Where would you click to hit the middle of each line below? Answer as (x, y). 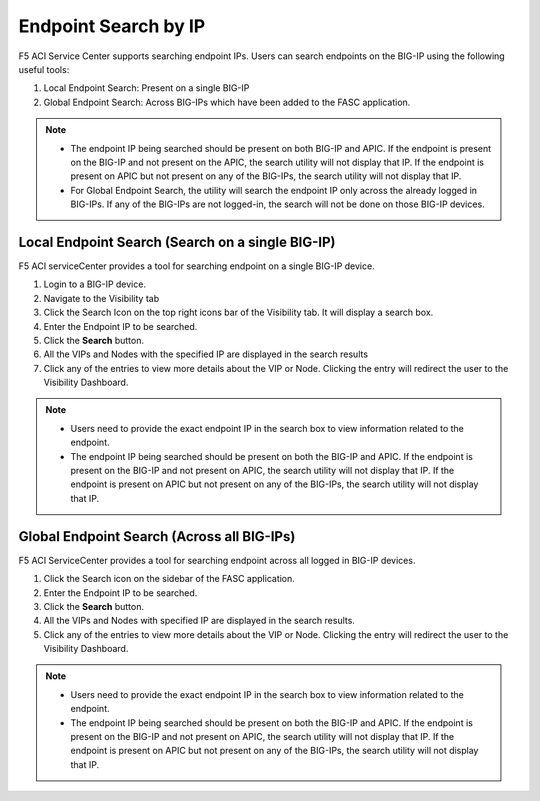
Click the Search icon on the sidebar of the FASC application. (169, 579)
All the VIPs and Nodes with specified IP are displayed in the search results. (199, 621)
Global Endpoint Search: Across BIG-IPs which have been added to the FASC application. (227, 102)
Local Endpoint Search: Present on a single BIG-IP (146, 88)
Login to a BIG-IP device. (95, 284)
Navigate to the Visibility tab (101, 298)
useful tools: (44, 69)
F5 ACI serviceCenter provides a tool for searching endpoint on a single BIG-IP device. (196, 266)
